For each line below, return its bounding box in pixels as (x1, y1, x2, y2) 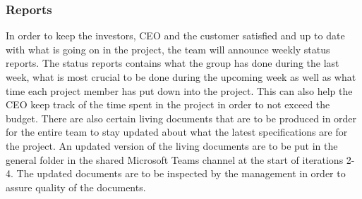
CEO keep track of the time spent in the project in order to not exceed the (6, 97, 330, 112)
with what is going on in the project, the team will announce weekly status (6, 41, 330, 56)
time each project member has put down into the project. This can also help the (6, 83, 353, 98)
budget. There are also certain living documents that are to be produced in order (6, 110, 357, 125)
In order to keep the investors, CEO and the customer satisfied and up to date (6, 28, 345, 43)
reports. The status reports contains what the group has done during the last (6, 56, 339, 70)
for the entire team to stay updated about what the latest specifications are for (6, 124, 348, 139)
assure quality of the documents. (6, 179, 146, 194)
